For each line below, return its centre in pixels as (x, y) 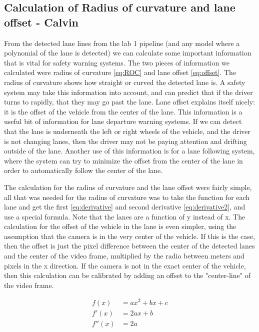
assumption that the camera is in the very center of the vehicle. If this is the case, (129, 236)
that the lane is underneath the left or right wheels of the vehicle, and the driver (127, 131)
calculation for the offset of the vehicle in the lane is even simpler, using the (120, 226)
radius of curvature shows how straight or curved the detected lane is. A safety (125, 82)
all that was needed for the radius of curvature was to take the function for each (127, 197)
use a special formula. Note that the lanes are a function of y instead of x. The (125, 216)
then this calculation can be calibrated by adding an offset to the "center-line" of (127, 275)
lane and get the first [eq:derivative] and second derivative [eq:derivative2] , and (125, 207)
